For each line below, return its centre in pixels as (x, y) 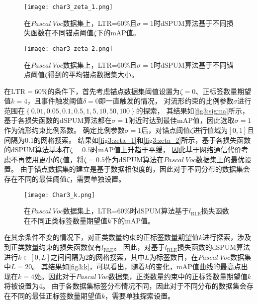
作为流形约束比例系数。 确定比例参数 (64, 130)
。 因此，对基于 (139, 247)
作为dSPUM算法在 (134, 159)
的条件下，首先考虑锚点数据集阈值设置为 (114, 91)
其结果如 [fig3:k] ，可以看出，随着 (93, 266)
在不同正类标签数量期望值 (66, 220)
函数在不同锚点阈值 (62, 33)
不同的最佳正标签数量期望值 (56, 296)
